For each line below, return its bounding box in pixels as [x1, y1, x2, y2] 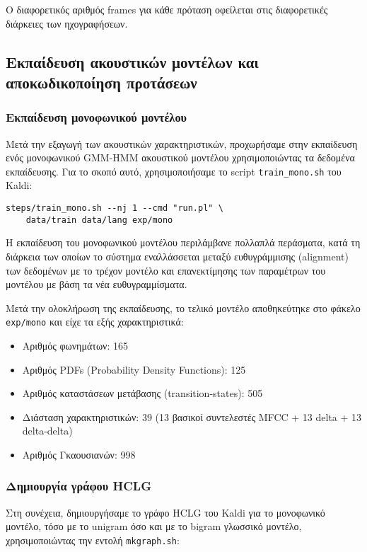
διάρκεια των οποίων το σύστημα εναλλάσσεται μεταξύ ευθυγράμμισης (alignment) [6, 248, 349, 263]
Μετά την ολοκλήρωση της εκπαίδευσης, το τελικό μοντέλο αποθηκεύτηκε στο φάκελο [6, 300, 361, 315]
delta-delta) [22, 423, 73, 438]
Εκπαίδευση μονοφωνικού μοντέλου [6, 108, 187, 126]
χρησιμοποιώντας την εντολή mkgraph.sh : [6, 532, 180, 547]
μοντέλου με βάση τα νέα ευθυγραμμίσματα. [6, 277, 187, 292]
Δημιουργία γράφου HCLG [6, 477, 151, 495]
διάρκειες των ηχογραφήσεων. [6, 16, 128, 30]
